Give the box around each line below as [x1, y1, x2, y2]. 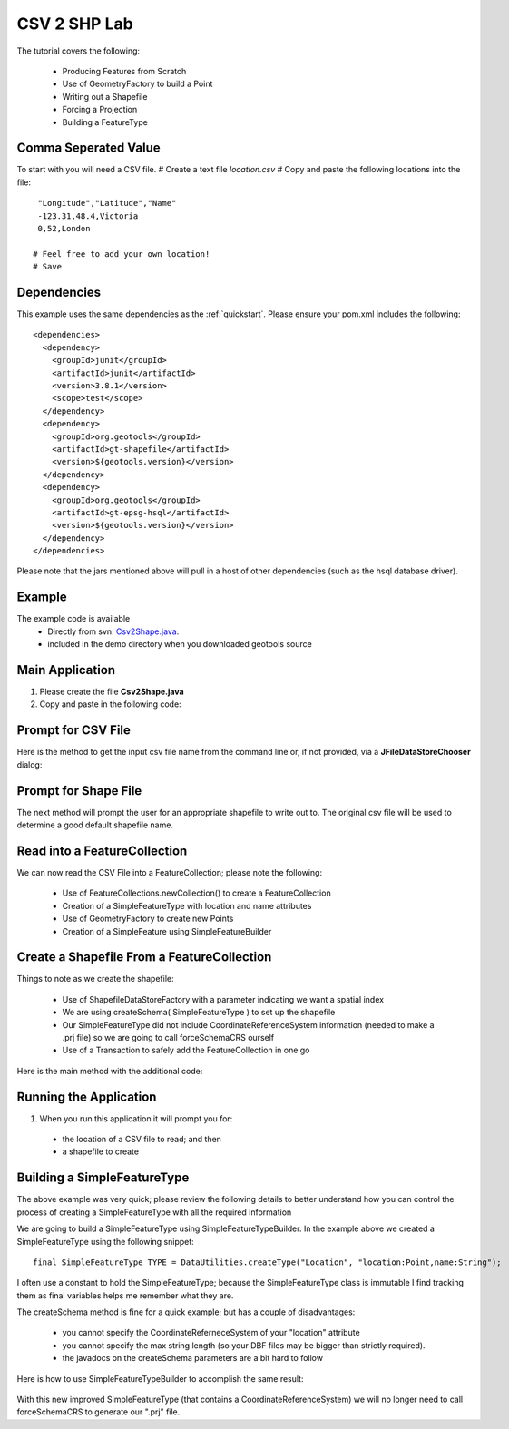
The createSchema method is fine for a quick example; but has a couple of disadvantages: [16, 1307, 356, 1317]
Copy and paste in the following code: [39, 699, 181, 710]
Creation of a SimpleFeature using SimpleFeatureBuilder [62, 925, 272, 936]
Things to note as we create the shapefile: [16, 974, 174, 984]
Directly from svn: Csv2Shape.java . [47, 626, 180, 637]
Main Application [16, 662, 116, 678]
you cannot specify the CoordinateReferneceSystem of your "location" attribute [62, 1327, 360, 1338]
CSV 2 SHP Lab [16, 14, 133, 34]
